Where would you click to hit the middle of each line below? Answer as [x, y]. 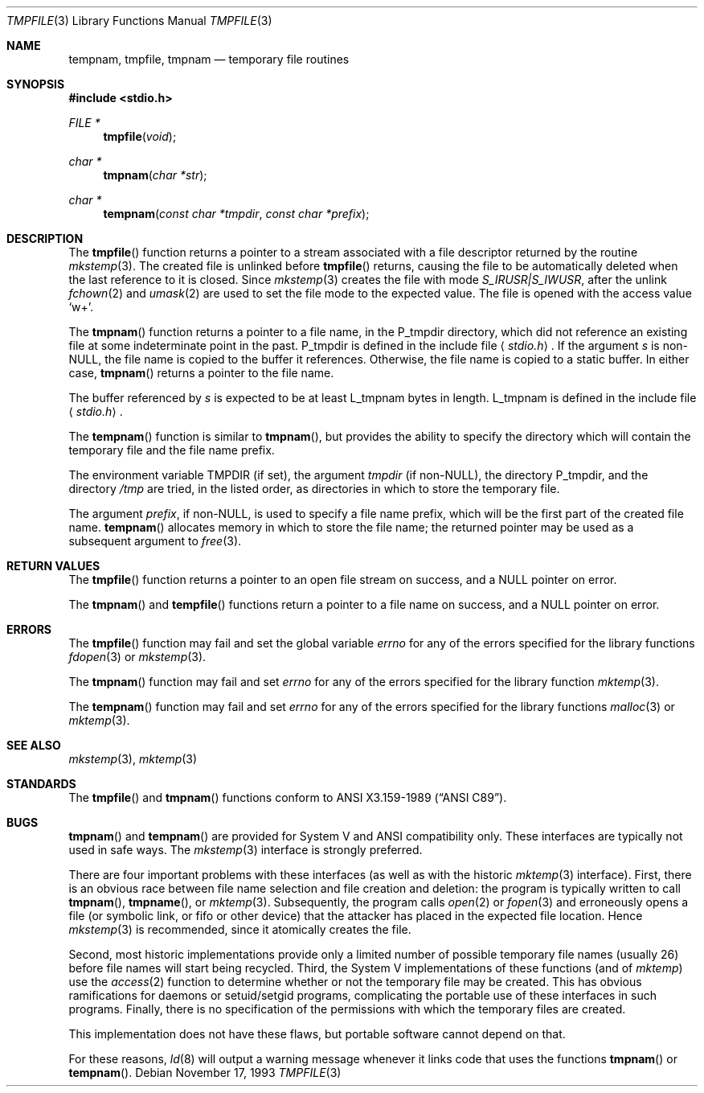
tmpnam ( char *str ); [155, 175]
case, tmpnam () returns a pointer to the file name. [201, 373]
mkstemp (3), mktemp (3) [133, 759]
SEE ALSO [34, 745]
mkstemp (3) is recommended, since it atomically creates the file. [240, 929]
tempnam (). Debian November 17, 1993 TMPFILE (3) [205, 1072]
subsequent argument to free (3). [155, 541]
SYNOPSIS [36, 84]
